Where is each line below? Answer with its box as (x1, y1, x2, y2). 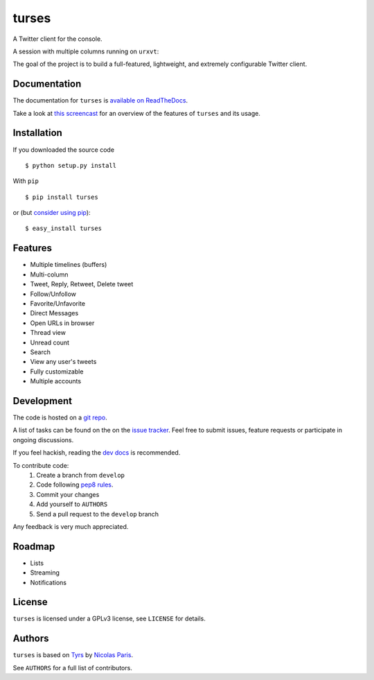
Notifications (30, 578, 67, 586)
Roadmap (12, 541, 55, 552)
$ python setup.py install (25, 162, 117, 169)
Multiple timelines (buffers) (30, 261, 107, 269)
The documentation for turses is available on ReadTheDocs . (12, 96, 188, 105)
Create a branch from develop (36, 471, 125, 479)
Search (30, 347, 51, 356)
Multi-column (30, 270, 69, 279)
